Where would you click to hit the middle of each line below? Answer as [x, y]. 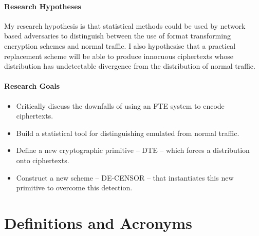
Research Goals [32, 86]
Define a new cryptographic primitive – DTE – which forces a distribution [133, 150]
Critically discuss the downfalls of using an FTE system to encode [120, 105]
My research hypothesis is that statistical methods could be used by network [125, 25]
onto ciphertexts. [43, 160]
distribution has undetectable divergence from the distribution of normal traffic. [130, 66]
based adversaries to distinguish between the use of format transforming [117, 36]
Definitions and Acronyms [98, 222]
